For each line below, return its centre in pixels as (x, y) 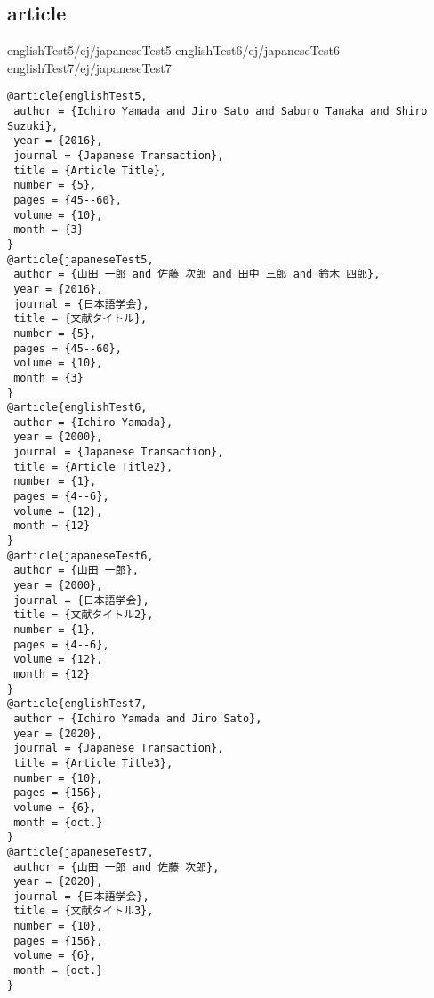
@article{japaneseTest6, (80, 555)
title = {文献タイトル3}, (84, 911)
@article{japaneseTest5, (80, 259)
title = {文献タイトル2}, (84, 615)
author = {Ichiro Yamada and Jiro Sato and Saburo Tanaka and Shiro (221, 112)
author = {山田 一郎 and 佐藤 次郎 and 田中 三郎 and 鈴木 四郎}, (197, 274)
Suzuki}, (33, 126)
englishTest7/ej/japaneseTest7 (89, 67)
